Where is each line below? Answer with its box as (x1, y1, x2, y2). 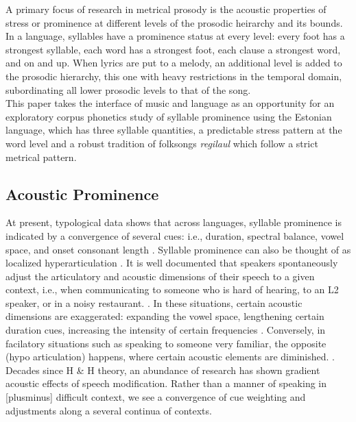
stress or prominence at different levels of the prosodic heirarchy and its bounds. (5, 15, 343, 29)
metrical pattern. (5, 149, 77, 164)
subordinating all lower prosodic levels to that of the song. (5, 82, 251, 97)
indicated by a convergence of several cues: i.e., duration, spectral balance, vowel (5, 228, 344, 243)
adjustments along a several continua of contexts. (5, 403, 212, 417)
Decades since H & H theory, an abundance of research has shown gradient (5, 362, 320, 377)
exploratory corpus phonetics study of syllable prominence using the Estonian (5, 109, 332, 123)
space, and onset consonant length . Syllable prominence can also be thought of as (5, 242, 351, 256)
